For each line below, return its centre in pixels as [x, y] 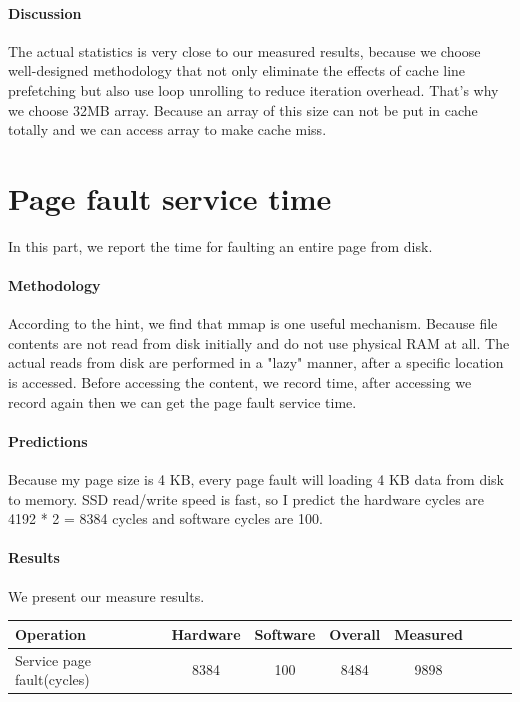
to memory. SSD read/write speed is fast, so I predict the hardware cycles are [246, 498]
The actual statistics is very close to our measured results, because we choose [244, 50]
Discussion [45, 12]
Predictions [48, 440]
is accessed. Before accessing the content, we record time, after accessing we [240, 382]
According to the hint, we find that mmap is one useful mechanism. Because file [253, 323]
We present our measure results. [106, 595]
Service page [53, 659]
